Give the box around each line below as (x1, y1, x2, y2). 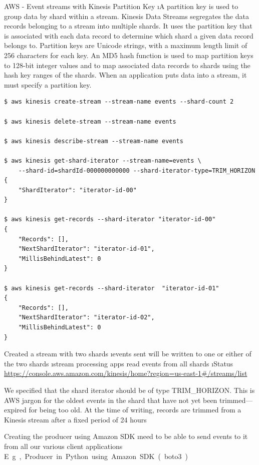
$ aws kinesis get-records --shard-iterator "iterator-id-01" (4, 284, 219, 292)
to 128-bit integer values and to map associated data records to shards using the (4, 60, 250, 70)
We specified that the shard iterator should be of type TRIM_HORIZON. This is (4, 384, 255, 395)
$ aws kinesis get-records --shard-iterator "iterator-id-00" (4, 216, 216, 223)
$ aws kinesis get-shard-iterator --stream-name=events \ (4, 157, 201, 164)
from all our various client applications (4, 440, 123, 451)
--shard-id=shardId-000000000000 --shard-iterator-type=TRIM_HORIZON (18, 167, 255, 174)
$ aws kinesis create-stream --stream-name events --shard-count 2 (4, 98, 234, 106)
